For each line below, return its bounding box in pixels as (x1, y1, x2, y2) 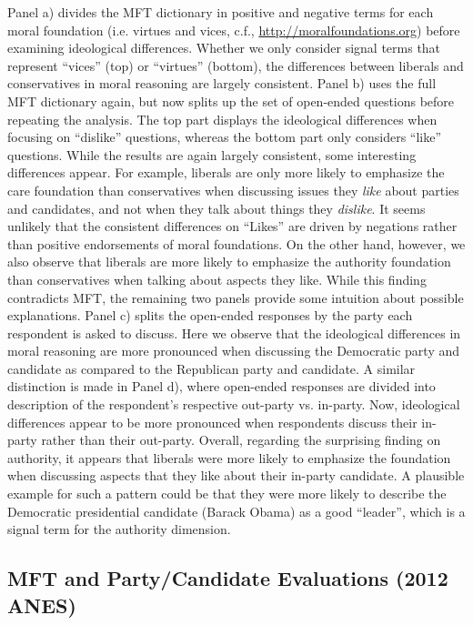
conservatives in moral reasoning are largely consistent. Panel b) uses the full (7, 74, 437, 93)
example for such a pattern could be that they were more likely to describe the (7, 484, 447, 503)
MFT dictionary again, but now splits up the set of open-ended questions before (7, 91, 455, 110)
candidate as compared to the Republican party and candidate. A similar (7, 358, 416, 378)
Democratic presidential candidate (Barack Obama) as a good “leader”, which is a (7, 501, 466, 520)
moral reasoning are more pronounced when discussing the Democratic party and (7, 341, 459, 360)
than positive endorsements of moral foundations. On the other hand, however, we (7, 234, 466, 253)
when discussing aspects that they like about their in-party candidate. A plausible (7, 466, 465, 485)
